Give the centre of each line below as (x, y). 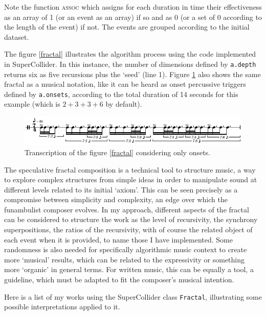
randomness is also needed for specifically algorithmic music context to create (126, 249)
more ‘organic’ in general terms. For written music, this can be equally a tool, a (129, 269)
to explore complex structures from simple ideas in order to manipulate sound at (131, 179)
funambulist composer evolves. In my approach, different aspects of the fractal (127, 209)
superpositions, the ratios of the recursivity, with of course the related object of (128, 229)
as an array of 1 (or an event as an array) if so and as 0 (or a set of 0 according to (133, 17)
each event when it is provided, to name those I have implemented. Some (118, 239)
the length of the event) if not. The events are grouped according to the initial (127, 27)
